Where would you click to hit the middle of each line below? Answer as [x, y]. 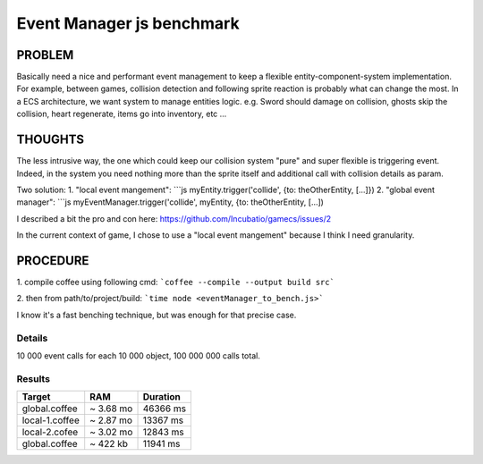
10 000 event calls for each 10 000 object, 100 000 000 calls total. [139, 355]
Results [34, 378]
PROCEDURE [53, 261]
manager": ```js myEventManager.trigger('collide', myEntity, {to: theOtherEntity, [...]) [170, 202]
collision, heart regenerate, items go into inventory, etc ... [122, 114]
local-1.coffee [51, 420]
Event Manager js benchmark [128, 23]
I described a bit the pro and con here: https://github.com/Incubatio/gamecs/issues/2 [174, 218]
